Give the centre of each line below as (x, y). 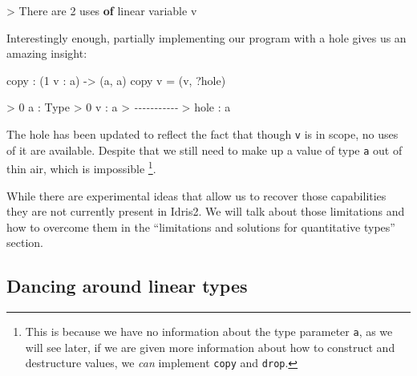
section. (25, 243)
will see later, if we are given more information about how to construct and (210, 347)
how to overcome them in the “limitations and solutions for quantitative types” (201, 226)
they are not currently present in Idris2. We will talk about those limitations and (206, 211)
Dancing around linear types (127, 286)
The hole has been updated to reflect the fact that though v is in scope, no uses (202, 133)
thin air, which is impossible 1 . (81, 167)
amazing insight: (47, 53)
